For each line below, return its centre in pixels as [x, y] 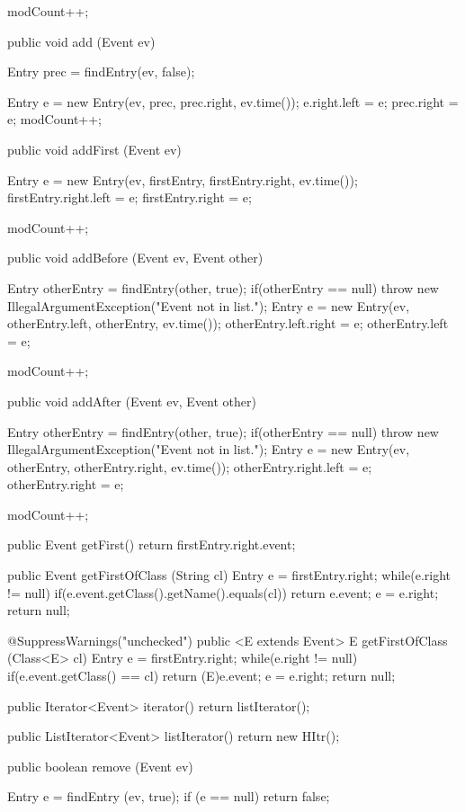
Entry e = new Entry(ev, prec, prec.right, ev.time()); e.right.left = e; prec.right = [233, 101]
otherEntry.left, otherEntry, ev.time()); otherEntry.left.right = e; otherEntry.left [228, 323]
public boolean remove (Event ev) [100, 766]
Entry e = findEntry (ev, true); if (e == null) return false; [169, 796]
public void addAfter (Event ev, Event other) [132, 401]
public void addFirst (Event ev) [94, 149]
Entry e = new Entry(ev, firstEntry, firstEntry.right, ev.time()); [183, 179]
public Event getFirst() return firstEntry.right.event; [152, 544]
